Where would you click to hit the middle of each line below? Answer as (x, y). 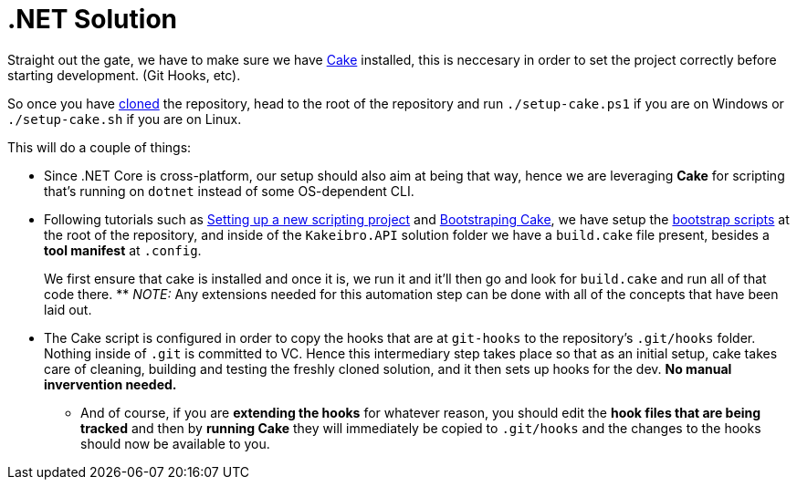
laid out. (68, 309)
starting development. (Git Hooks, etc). (124, 75)
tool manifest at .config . (123, 250)
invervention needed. (110, 384)
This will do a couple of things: (100, 147)
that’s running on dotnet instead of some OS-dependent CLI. (229, 191)
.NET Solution (92, 19)
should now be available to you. (175, 443)
